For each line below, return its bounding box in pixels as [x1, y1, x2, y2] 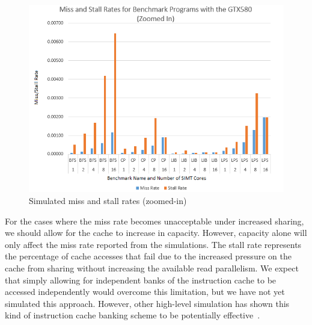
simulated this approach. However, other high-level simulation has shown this [5, 297, 290, 309]
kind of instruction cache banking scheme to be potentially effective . [5, 309, 260, 321]
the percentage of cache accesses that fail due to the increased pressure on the [5, 250, 292, 262]
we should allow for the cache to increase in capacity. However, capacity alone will [5, 226, 307, 239]
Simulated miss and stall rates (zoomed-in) [29, 194, 187, 206]
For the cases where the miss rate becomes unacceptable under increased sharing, [5, 214, 304, 227]
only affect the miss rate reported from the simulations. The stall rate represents [5, 238, 302, 250]
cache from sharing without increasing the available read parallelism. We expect [5, 261, 299, 274]
